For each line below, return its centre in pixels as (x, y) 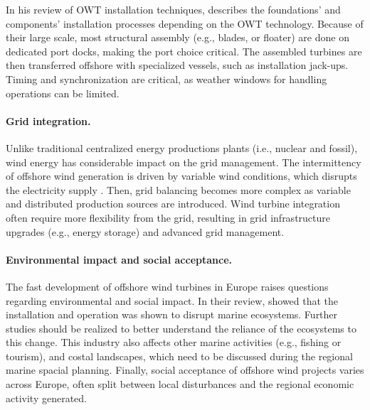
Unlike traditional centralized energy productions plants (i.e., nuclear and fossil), (182, 147)
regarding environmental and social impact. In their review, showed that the (172, 300)
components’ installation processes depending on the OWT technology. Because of (185, 23)
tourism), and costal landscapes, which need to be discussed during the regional (179, 356)
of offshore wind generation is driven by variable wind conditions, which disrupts (181, 176)
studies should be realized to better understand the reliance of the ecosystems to (181, 328)
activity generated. (46, 398)
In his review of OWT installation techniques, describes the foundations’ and (173, 9)
